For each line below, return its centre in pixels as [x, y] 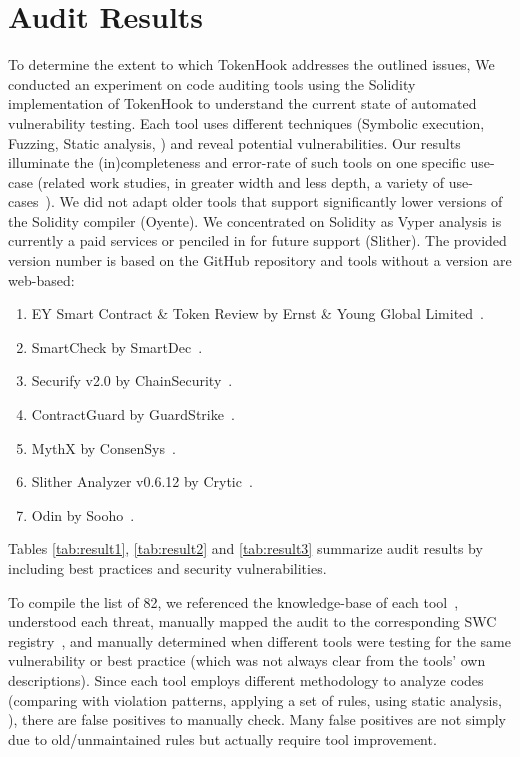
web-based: [41, 279]
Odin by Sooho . [83, 514]
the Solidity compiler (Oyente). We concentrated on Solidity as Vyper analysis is [255, 220]
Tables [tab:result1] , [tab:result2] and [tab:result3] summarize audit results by [245, 548]
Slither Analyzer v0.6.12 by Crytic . [142, 481]
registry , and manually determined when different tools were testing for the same [259, 640]
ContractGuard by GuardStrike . [133, 414]
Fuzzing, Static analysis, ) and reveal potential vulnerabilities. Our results [234, 142]
